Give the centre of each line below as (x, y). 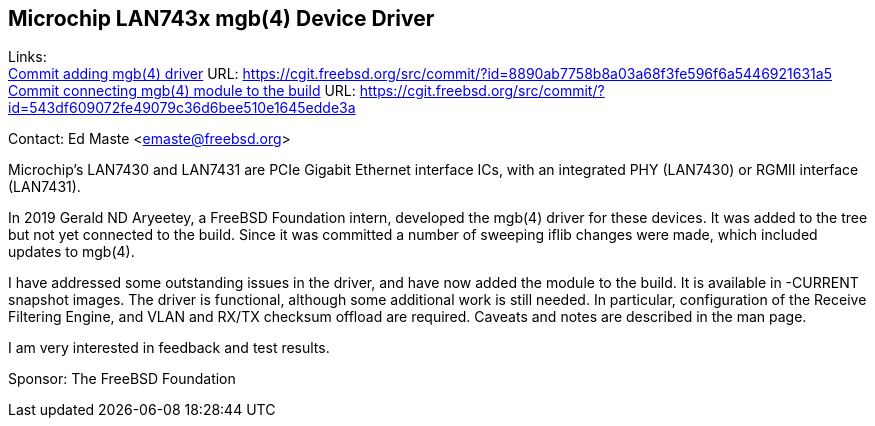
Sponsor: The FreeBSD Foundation (122, 379)
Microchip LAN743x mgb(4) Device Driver (221, 18)
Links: (27, 57)
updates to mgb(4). (71, 252)
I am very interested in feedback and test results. (169, 348)
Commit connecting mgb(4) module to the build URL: (182, 91)
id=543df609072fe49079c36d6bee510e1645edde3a (182, 108)
